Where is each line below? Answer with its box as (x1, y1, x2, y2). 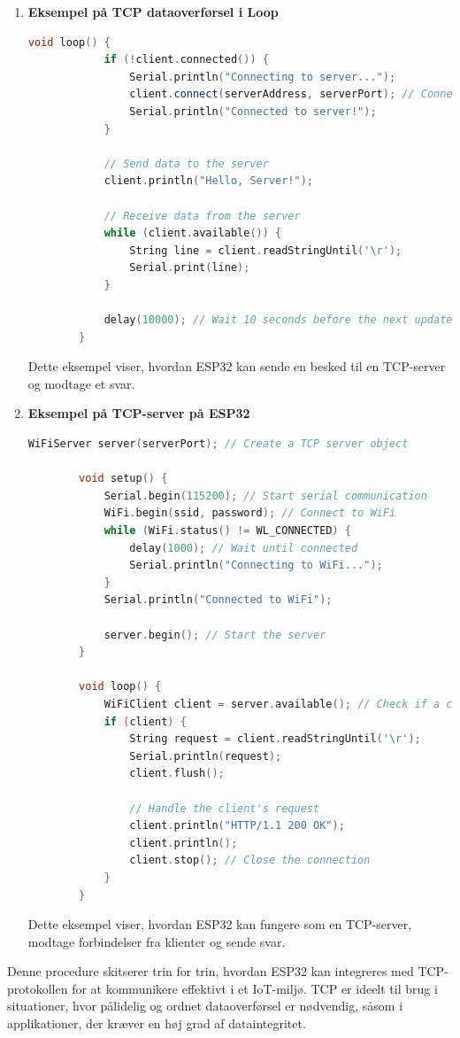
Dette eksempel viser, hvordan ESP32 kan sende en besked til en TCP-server (27, 357, 446, 376)
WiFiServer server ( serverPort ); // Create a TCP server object (27, 438, 409, 451)
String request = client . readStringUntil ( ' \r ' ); (129, 732, 421, 746)
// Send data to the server (103, 157, 269, 170)
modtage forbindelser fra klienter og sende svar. (27, 932, 286, 950)
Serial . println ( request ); (129, 749, 282, 763)
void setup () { (79, 472, 168, 485)
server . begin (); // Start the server (103, 628, 326, 641)
